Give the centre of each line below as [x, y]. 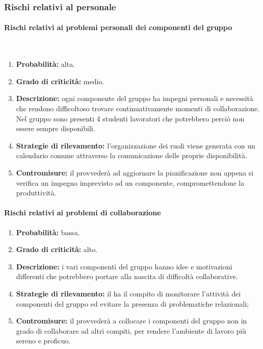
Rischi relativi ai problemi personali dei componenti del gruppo [118, 27]
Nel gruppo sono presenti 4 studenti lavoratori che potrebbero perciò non [130, 118]
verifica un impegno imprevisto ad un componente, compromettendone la [130, 182]
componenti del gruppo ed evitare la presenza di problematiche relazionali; [133, 303]
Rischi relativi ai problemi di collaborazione [83, 213]
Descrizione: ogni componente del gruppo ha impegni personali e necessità [135, 98]
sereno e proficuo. [43, 341]
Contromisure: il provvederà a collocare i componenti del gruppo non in [131, 321]
